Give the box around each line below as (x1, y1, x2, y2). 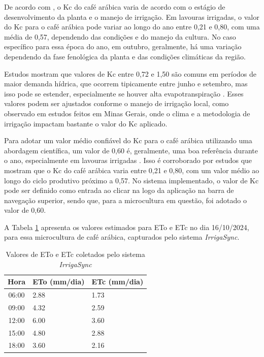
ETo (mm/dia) (32, 276, 85, 287)
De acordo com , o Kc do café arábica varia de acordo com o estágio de (4, 2, 225, 12)
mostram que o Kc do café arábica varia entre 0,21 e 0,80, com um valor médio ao (4, 165, 259, 175)
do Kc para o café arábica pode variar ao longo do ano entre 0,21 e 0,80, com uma (4, 21, 260, 32)
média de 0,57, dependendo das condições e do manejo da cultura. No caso (4, 31, 236, 42)
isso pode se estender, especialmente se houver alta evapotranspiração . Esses (4, 88, 244, 99)
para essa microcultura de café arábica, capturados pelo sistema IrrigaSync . (4, 232, 240, 242)
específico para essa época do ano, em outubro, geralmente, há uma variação (4, 41, 242, 52)
